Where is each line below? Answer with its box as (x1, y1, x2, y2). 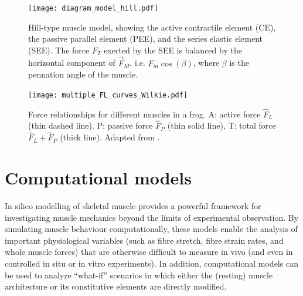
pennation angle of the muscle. (28, 68, 138, 80)
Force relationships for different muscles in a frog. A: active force (28, 107, 261, 120)
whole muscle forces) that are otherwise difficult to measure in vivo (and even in (5, 245, 293, 258)
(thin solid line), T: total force (167, 119, 276, 132)
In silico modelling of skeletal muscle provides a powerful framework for (5, 200, 261, 212)
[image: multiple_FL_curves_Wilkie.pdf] (28, 90, 188, 99)
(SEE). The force (28, 43, 90, 56)
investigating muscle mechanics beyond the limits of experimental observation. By (5, 211, 299, 223)
